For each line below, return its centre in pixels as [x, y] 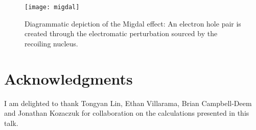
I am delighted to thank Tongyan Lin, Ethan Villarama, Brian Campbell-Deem [128, 103]
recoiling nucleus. [51, 43]
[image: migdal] [52, 7]
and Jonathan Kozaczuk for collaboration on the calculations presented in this [127, 113]
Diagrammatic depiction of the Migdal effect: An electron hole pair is [133, 23]
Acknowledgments [68, 78]
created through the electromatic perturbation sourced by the [121, 33]
